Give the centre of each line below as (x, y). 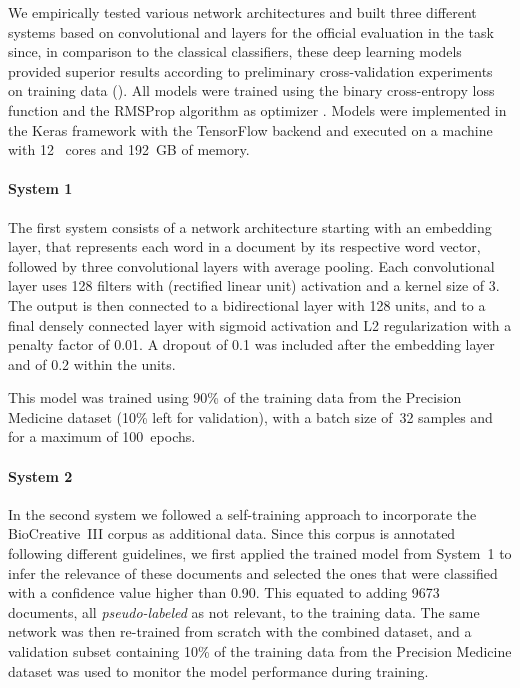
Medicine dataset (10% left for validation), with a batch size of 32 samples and (250, 416)
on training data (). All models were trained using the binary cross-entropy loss (251, 90)
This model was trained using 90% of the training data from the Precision (235, 397)
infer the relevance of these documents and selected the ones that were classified (253, 572)
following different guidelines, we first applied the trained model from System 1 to (260, 553)
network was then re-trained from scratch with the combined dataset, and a (240, 631)
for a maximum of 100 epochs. (102, 436)
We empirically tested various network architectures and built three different (242, 12)
